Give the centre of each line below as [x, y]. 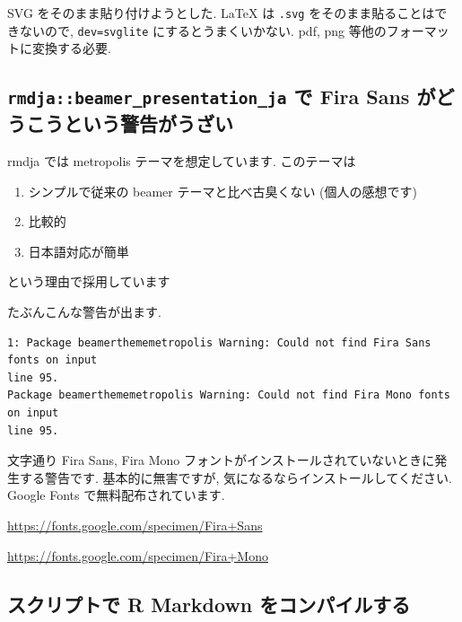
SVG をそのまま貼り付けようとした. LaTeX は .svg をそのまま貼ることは [221, 13]
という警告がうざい [148, 123]
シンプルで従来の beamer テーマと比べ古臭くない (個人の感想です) [223, 191]
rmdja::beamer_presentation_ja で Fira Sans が [222, 96]
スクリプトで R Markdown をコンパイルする [209, 604]
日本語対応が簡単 [78, 251]
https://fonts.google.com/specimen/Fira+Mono [138, 555]
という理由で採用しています [89, 281]
